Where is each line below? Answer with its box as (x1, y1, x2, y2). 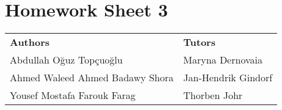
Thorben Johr (183, 88, 243, 103)
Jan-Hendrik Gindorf (183, 70, 273, 85)
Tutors (183, 35, 215, 50)
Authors (10, 35, 50, 50)
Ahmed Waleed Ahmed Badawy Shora (10, 70, 174, 85)
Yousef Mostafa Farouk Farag (10, 88, 136, 103)
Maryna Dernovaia (183, 53, 262, 67)
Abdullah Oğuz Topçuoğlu (10, 53, 123, 67)
